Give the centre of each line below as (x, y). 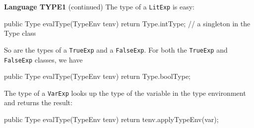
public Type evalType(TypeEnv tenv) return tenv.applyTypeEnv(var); (111, 119)
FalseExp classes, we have (43, 59)
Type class (20, 33)
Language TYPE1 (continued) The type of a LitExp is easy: (99, 6)
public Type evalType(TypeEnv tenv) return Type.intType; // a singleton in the (127, 23)
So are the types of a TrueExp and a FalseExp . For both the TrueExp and (116, 49)
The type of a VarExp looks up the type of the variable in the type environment (125, 93)
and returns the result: (38, 102)
